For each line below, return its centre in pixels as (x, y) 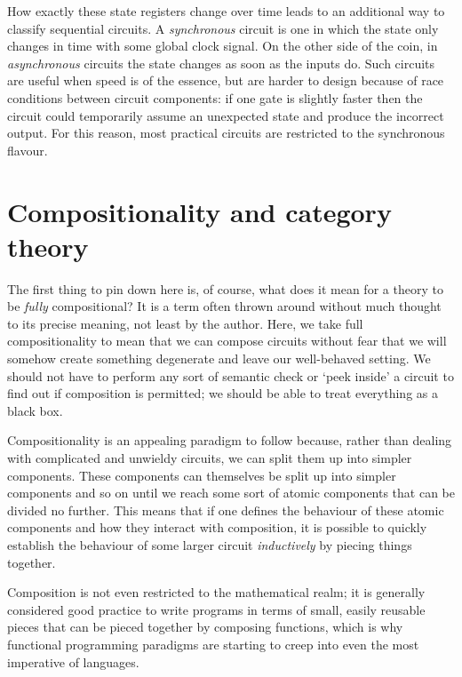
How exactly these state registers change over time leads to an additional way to (226, 11)
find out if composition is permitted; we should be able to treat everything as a (223, 393)
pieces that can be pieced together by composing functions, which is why (205, 627)
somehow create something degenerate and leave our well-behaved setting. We (219, 358)
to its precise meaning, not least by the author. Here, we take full (185, 323)
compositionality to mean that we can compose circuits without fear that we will (227, 341)
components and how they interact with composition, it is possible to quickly (217, 527)
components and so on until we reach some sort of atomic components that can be (231, 493)
